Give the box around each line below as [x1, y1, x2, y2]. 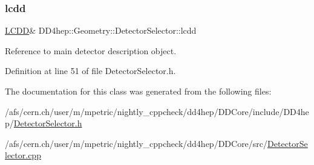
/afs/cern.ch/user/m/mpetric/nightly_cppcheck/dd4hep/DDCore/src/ [5, 137, 268, 149]
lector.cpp [5, 149, 41, 161]
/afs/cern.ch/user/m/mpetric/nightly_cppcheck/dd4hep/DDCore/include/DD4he [5, 105, 309, 117]
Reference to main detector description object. [5, 44, 177, 57]
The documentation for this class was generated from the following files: [5, 85, 272, 97]
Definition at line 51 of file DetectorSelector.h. [5, 64, 176, 77]
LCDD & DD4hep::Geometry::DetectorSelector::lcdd [5, 24, 197, 37]
